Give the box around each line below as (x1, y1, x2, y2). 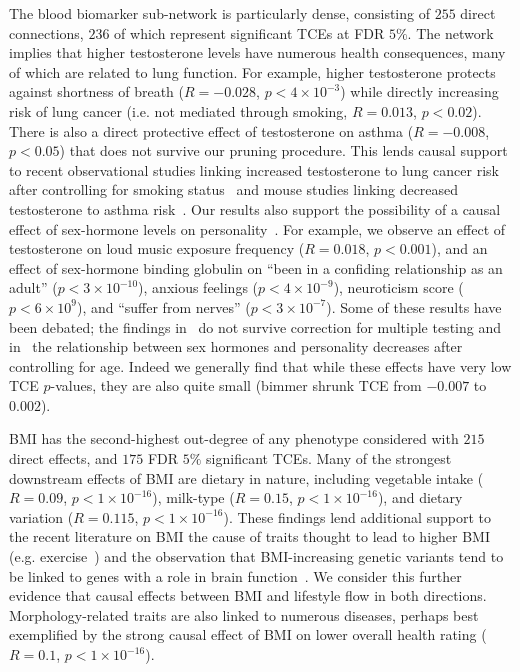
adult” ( (9, 277, 58, 298)
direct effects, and (9, 448, 118, 469)
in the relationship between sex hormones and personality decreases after (9, 336, 463, 357)
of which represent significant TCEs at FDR (114, 22, 385, 43)
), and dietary (377, 487, 463, 508)
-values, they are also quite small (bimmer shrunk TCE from (50, 375, 422, 396)
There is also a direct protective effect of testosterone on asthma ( (9, 120, 414, 141)
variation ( (9, 506, 74, 527)
